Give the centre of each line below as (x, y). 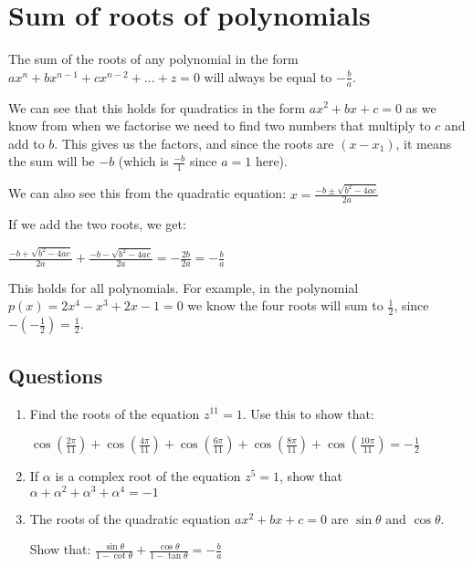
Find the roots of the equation (115, 413)
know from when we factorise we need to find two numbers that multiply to (220, 126)
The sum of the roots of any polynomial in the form (153, 59)
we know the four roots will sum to (285, 305)
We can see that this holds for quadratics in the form (157, 107)
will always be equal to (268, 76)
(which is (143, 161)
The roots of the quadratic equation (130, 518)
